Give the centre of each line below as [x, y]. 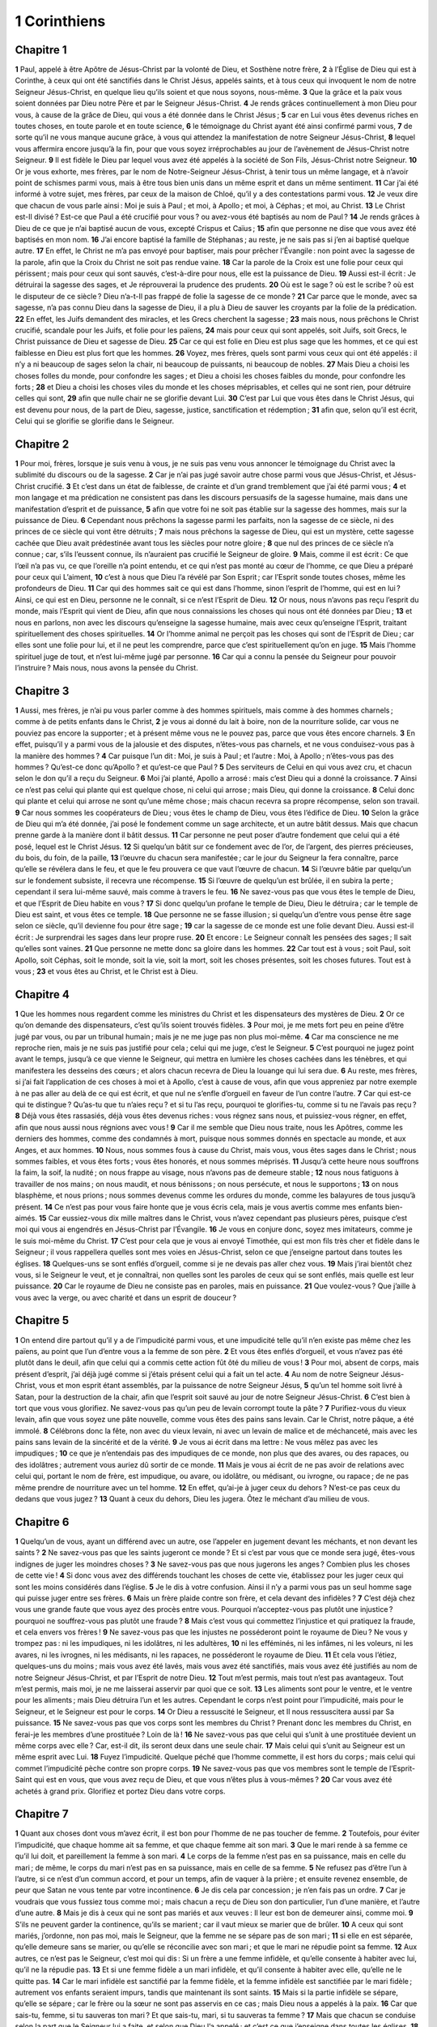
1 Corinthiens [60, 21]
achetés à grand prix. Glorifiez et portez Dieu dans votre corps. [120, 1791]
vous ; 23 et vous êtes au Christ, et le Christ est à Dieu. [106, 971]
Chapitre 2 [42, 444]
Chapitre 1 [41, 50]
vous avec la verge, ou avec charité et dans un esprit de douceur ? [126, 1297]
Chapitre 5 [42, 1320]
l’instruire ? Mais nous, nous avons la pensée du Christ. [106, 668]
